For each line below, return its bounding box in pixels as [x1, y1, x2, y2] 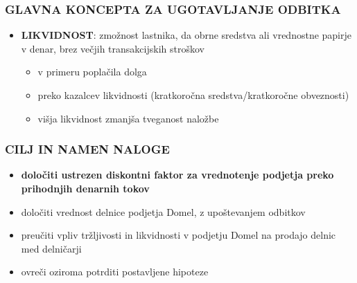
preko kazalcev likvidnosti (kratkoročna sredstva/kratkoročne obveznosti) [37, 88, 349, 102]
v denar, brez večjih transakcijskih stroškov [21, 41, 204, 55]
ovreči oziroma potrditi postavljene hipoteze [21, 264, 209, 279]
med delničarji [21, 241, 82, 255]
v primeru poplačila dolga [37, 64, 147, 79]
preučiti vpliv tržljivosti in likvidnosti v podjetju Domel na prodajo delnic [21, 228, 336, 242]
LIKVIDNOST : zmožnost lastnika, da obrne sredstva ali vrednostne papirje [21, 28, 352, 42]
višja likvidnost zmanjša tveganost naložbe [37, 111, 219, 125]
